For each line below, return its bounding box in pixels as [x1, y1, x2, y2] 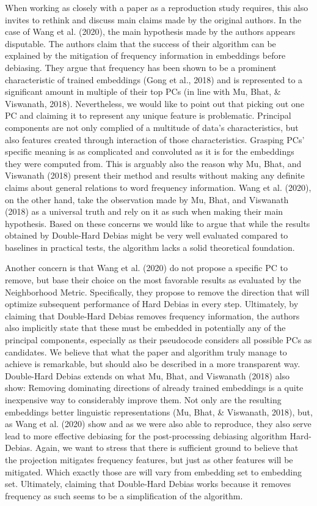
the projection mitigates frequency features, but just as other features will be [5, 453, 293, 466]
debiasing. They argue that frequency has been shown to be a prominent [5, 61, 277, 73]
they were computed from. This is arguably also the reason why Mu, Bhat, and [5, 157, 302, 169]
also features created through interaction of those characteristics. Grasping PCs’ [5, 133, 305, 146]
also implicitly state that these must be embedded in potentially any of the [5, 321, 286, 334]
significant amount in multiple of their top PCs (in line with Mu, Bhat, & [5, 85, 281, 98]
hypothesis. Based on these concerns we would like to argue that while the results [5, 217, 310, 229]
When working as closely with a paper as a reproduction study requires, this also [5, 1, 308, 13]
